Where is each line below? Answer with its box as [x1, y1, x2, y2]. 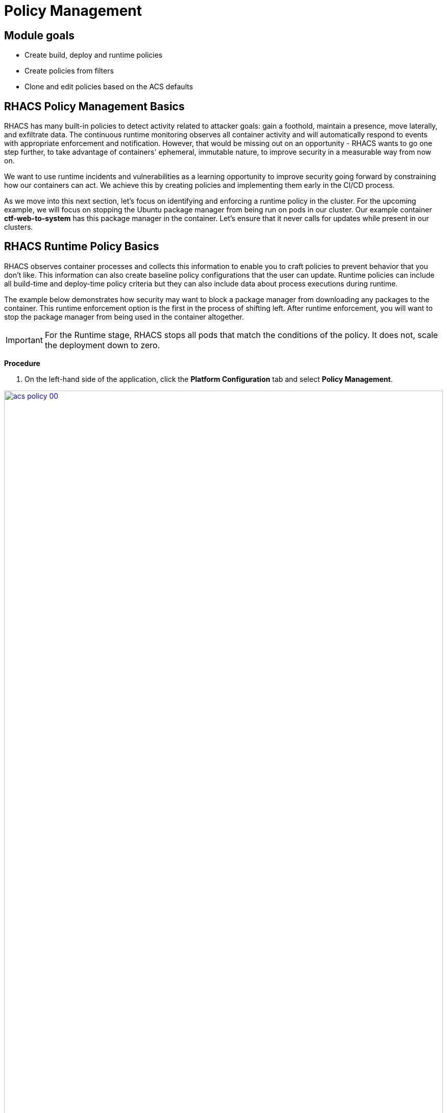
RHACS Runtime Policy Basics [4, 240, 159, 253]
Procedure [4, 358, 40, 368]
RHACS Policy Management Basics [4, 100, 185, 113]
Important [6, 334, 43, 345]
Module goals [4, 29, 74, 42]
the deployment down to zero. [44, 340, 160, 350]
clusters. [4, 223, 33, 232]
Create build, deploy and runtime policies [24, 51, 163, 60]
